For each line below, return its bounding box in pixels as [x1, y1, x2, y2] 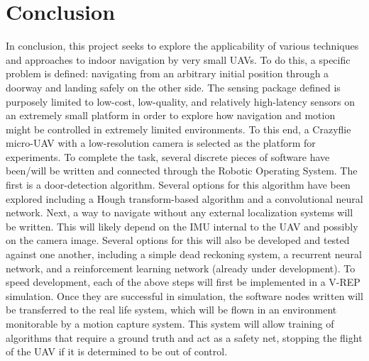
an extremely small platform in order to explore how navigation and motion [6, 108, 336, 123]
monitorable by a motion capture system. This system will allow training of [6, 316, 334, 331]
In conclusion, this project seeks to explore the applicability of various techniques [6, 38, 359, 53]
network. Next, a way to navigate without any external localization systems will [6, 205, 353, 220]
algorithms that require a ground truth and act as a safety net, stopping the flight [6, 330, 363, 345]
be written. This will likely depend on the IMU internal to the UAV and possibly [6, 218, 358, 233]
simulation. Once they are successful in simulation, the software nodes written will [6, 288, 363, 303]
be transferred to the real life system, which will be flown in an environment [6, 302, 337, 317]
